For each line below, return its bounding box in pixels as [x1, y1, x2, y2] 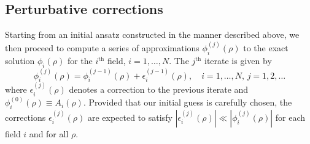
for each [275, 110, 306, 123]
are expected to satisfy [87, 110, 172, 123]
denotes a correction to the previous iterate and [69, 83, 249, 96]
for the [67, 54, 93, 67]
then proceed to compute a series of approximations [5, 41, 200, 54]
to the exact [243, 41, 289, 54]
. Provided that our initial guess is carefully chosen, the [83, 96, 292, 109]
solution [5, 54, 35, 67]
